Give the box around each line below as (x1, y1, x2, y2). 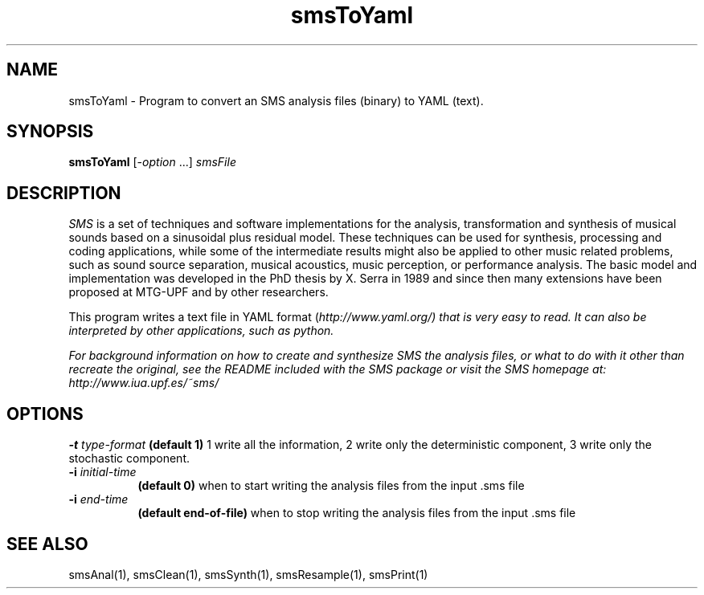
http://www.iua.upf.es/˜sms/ (68, 376, 219, 390)
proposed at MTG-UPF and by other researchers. (68, 285, 329, 300)
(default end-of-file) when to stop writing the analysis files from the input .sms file (137, 506, 576, 520)
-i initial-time (68, 465, 137, 479)
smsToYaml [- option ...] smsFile (68, 155, 236, 169)
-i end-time (68, 492, 129, 507)
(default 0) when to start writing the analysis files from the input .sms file (137, 479, 525, 493)
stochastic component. (68, 451, 190, 466)
